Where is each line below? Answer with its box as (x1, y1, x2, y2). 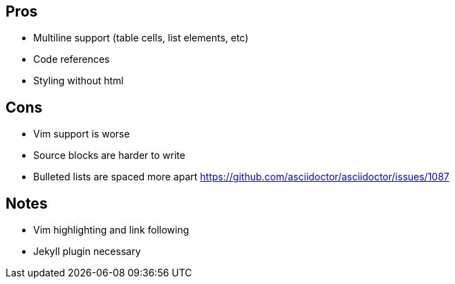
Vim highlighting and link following (33, 224, 189, 236)
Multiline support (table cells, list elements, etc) (33, 32, 249, 44)
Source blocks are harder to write (33, 149, 185, 162)
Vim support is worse (33, 128, 130, 140)
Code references (33, 53, 110, 66)
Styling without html (33, 75, 124, 87)
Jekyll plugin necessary (33, 245, 141, 258)
